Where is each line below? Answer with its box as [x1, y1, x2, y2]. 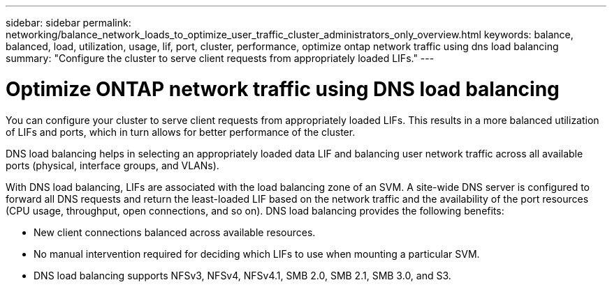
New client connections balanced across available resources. [34, 226, 316, 238]
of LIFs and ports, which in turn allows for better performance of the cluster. [6, 125, 356, 138]
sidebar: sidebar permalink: [6, 17, 131, 29]
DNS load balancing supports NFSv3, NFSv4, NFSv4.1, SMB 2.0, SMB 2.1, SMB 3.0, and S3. [34, 269, 451, 281]
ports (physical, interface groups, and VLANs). [6, 159, 219, 171]
